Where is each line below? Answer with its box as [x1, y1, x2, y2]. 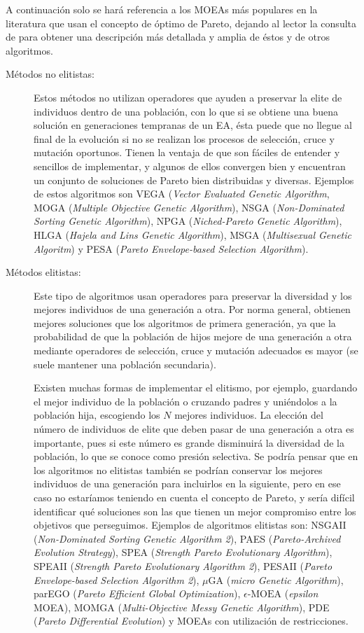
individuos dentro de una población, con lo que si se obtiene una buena [34, 104, 339, 118]
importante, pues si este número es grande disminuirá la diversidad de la [34, 435, 344, 450]
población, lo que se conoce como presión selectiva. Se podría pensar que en [34, 449, 358, 464]
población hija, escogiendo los [34, 408, 160, 422]
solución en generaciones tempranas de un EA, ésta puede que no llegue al [34, 118, 352, 132]
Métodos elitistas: [6, 265, 81, 279]
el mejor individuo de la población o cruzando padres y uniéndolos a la [34, 394, 337, 408]
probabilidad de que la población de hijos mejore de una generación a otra [34, 329, 352, 344]
